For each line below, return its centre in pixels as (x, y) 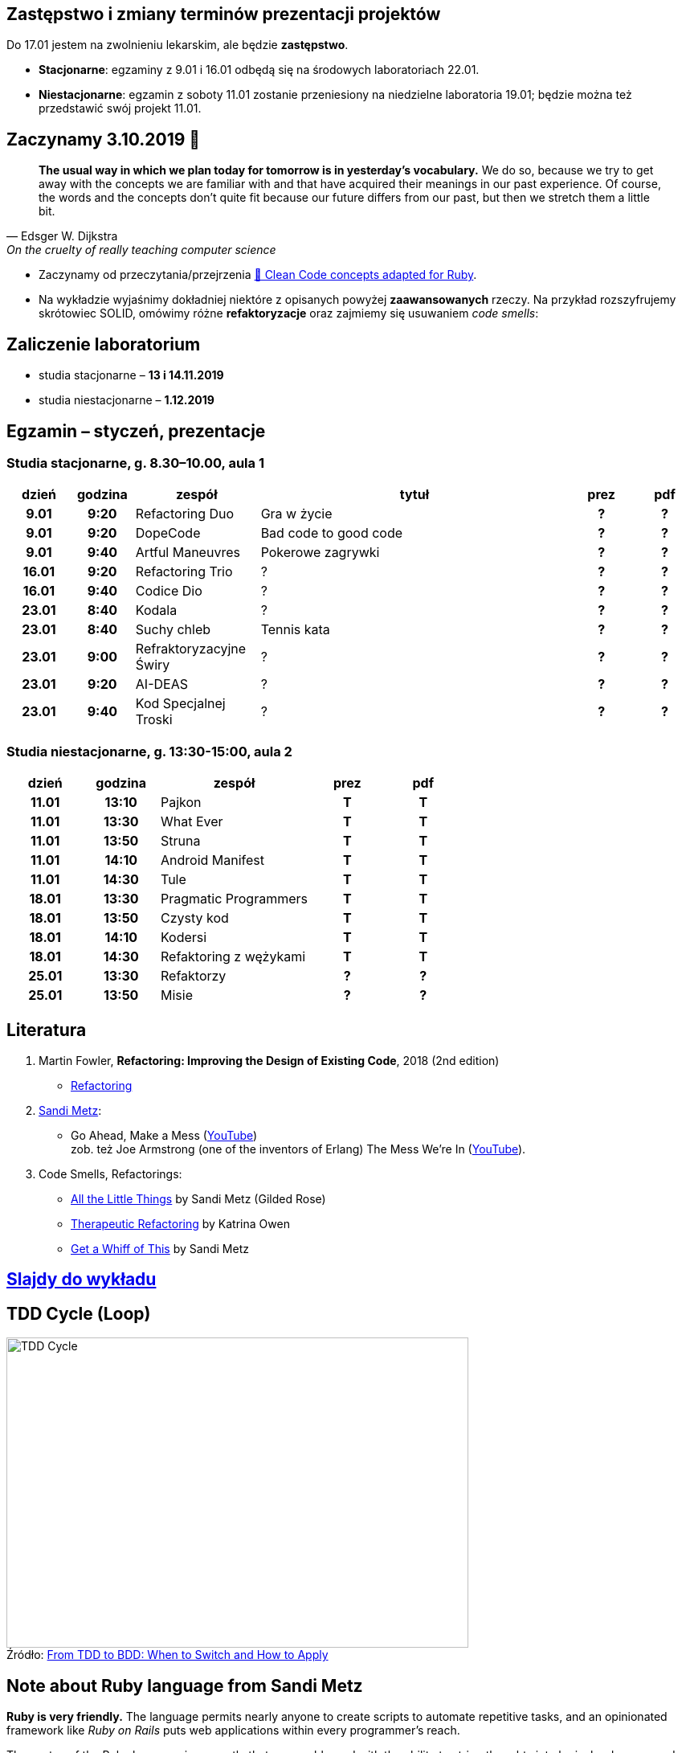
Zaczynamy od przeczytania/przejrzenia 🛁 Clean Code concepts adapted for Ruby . (258, 275)
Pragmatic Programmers (235, 899)
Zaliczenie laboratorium (104, 344)
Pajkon (181, 803)
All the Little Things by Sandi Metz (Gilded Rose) (198, 1198)
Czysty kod (195, 918)
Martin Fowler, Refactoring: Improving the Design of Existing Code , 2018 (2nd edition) (269, 1060)
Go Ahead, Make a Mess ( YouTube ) (164, 1135)
